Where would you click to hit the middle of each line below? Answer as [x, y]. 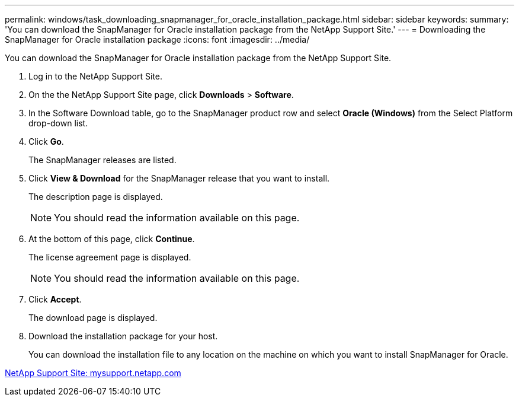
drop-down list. [58, 123]
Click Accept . [55, 299]
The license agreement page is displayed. [110, 257]
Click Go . [46, 141]
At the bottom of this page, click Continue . [112, 239]
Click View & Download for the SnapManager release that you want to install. [179, 178]
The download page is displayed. [93, 318]
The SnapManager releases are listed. [102, 160]
